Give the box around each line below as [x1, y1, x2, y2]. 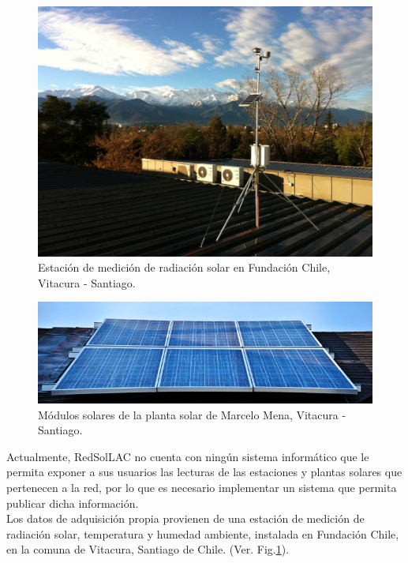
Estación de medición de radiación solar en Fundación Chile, [38, 259, 331, 276]
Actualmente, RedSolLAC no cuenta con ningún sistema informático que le [6, 448, 369, 464]
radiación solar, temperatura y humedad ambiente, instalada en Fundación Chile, [6, 525, 399, 542]
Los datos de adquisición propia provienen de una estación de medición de [6, 510, 365, 527]
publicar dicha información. [6, 494, 139, 511]
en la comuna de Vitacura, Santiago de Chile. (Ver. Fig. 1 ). [6, 541, 290, 557]
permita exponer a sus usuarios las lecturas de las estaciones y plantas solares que [6, 464, 402, 480]
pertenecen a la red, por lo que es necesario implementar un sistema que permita [6, 479, 397, 495]
